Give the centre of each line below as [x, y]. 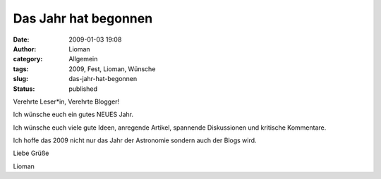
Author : [25, 49]
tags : [21, 69]
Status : [24, 89]
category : [28, 59]
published [83, 89]
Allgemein [83, 59]
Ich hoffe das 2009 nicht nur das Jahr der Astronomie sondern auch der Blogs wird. [135, 140]
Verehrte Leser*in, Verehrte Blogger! [66, 101]
